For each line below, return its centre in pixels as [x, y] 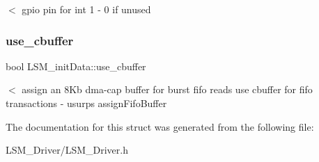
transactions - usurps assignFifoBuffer [86, 103]
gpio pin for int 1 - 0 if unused [86, 9]
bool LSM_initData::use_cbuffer [76, 66]
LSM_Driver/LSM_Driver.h [67, 150]
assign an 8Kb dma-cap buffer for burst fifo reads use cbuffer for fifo [167, 89]
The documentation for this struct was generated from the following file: [160, 126]
